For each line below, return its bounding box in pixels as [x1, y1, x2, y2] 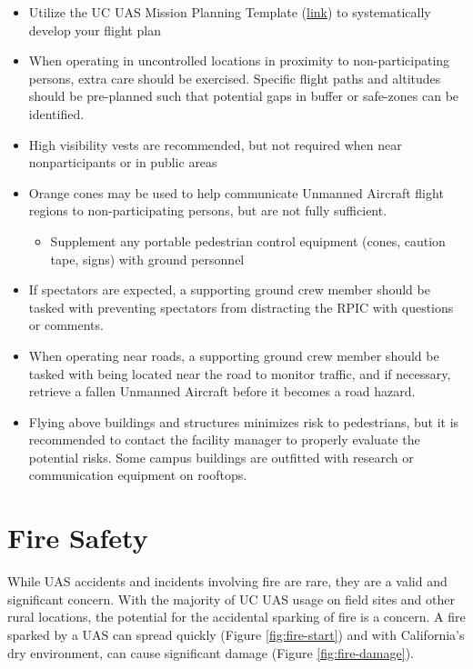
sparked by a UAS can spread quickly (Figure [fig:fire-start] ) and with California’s [7, 624, 465, 644]
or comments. [28, 315, 104, 334]
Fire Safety [7, 519, 148, 556]
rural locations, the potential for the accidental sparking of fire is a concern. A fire [7, 607, 466, 626]
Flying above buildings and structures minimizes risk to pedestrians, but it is [28, 412, 459, 431]
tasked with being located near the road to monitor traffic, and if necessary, [28, 364, 451, 383]
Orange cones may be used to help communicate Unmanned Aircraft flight [28, 183, 444, 202]
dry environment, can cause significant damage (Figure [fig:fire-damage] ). [7, 643, 414, 662]
